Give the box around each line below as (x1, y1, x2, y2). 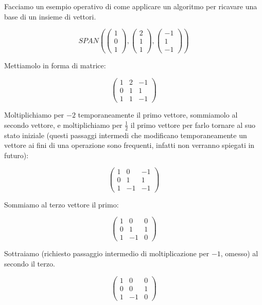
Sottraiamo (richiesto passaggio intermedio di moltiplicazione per (4, 248, 209, 259)
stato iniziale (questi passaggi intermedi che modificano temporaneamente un (4, 129, 247, 140)
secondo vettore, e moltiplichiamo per (4, 119, 123, 130)
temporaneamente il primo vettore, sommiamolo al (78, 109, 238, 120)
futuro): (4, 149, 29, 160)
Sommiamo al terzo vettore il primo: (4, 199, 119, 209)
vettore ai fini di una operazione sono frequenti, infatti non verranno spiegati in (4, 140, 255, 150)
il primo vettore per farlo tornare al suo (130, 119, 256, 130)
